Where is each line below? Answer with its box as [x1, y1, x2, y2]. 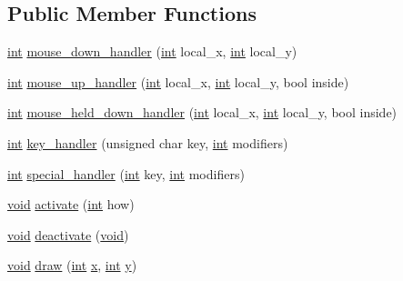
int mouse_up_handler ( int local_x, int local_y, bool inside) [7, 72, 349, 91]
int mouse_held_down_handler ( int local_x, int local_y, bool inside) [7, 103, 398, 122]
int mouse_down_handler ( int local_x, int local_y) [7, 42, 297, 61]
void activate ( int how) [7, 195, 135, 214]
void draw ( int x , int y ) [7, 256, 137, 275]
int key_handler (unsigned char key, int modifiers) [7, 133, 288, 152]
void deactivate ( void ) [7, 225, 129, 244]
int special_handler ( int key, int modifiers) [7, 164, 245, 183]
